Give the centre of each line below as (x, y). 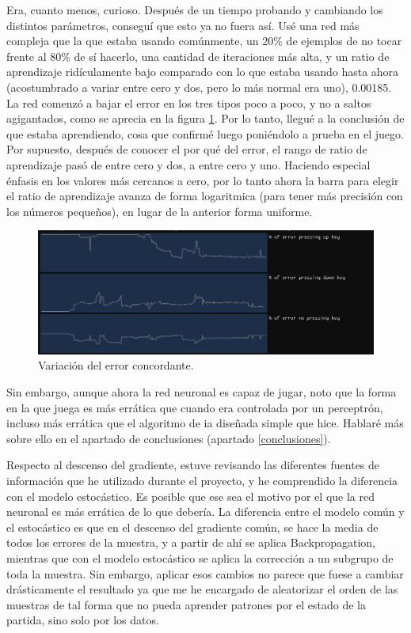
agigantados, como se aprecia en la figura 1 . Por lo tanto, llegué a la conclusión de (205, 118)
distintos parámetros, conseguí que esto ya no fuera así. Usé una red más (183, 25)
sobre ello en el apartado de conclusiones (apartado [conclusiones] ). (169, 438)
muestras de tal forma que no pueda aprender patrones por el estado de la (186, 604)
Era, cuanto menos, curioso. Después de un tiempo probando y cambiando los (195, 9)
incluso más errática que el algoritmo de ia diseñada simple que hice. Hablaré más (205, 423)
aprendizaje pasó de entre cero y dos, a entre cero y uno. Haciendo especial (188, 164)
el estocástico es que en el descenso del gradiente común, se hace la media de (192, 527)
